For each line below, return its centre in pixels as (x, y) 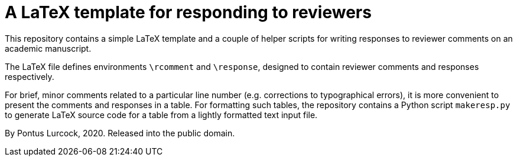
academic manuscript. (48, 48)
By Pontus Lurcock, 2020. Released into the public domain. (120, 133)
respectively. (30, 76)
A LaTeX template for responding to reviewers (188, 12)
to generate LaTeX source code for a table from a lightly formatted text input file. (161, 115)
